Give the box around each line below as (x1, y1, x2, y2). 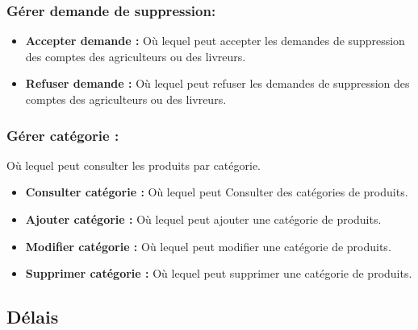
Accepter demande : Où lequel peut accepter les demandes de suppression (25, 32, 405, 49)
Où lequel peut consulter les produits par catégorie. (6, 156, 261, 173)
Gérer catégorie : (6, 125, 119, 145)
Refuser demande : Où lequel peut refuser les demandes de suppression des (25, 75, 410, 92)
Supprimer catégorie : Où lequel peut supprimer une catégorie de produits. (25, 265, 412, 282)
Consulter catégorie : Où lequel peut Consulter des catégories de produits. (25, 184, 408, 200)
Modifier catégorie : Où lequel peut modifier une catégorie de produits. (25, 237, 391, 254)
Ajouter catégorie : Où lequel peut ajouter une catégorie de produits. (25, 211, 382, 227)
